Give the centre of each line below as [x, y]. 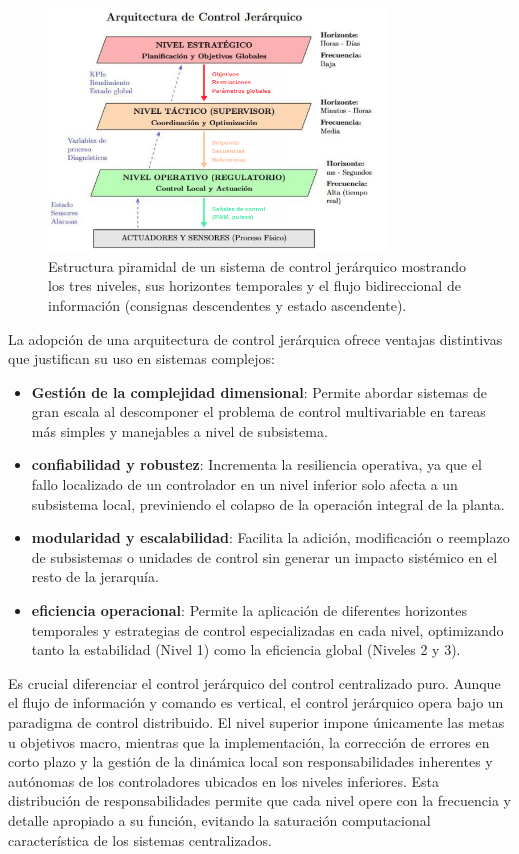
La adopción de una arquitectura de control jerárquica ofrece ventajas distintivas [255, 338]
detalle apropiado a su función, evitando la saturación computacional [219, 819]
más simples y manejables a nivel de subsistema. [179, 430]
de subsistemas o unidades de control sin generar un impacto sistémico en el [264, 556]
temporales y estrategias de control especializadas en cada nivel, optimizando [267, 629]
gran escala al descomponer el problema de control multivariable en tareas [258, 411]
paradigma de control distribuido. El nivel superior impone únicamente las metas [256, 722]
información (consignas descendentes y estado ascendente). [227, 304]
